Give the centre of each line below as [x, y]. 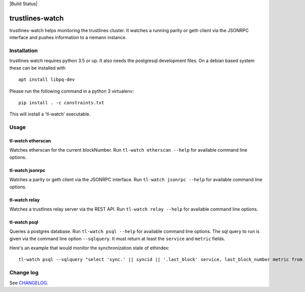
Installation [24, 51]
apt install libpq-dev [47, 80]
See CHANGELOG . [29, 283]
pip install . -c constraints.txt [61, 103]
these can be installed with [38, 68]
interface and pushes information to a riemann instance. [68, 38]
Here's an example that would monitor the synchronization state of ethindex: [89, 248]
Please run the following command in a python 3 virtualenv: [72, 91]
